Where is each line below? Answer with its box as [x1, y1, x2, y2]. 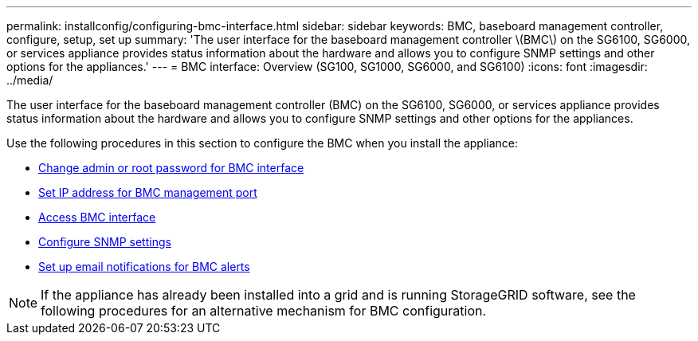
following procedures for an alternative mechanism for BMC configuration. [41, 303, 487, 319]
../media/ [6, 73, 53, 87]
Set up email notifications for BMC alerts [38, 260, 250, 273]
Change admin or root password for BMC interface [38, 161, 304, 174]
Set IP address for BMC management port [38, 186, 257, 199]
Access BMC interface [38, 210, 156, 224]
